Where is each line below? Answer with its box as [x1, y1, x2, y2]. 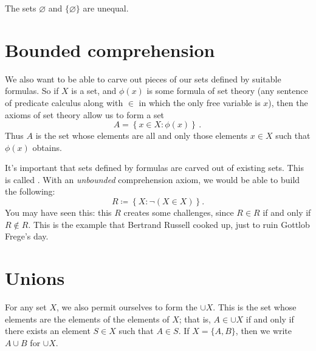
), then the [268, 96, 308, 109]
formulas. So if [5, 84, 59, 97]
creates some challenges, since [123, 206, 234, 219]
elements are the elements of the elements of [5, 312, 170, 325]
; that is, [179, 312, 211, 325]
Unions [5, 266, 65, 290]
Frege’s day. [5, 230, 49, 242]
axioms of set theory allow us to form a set [5, 108, 165, 121]
